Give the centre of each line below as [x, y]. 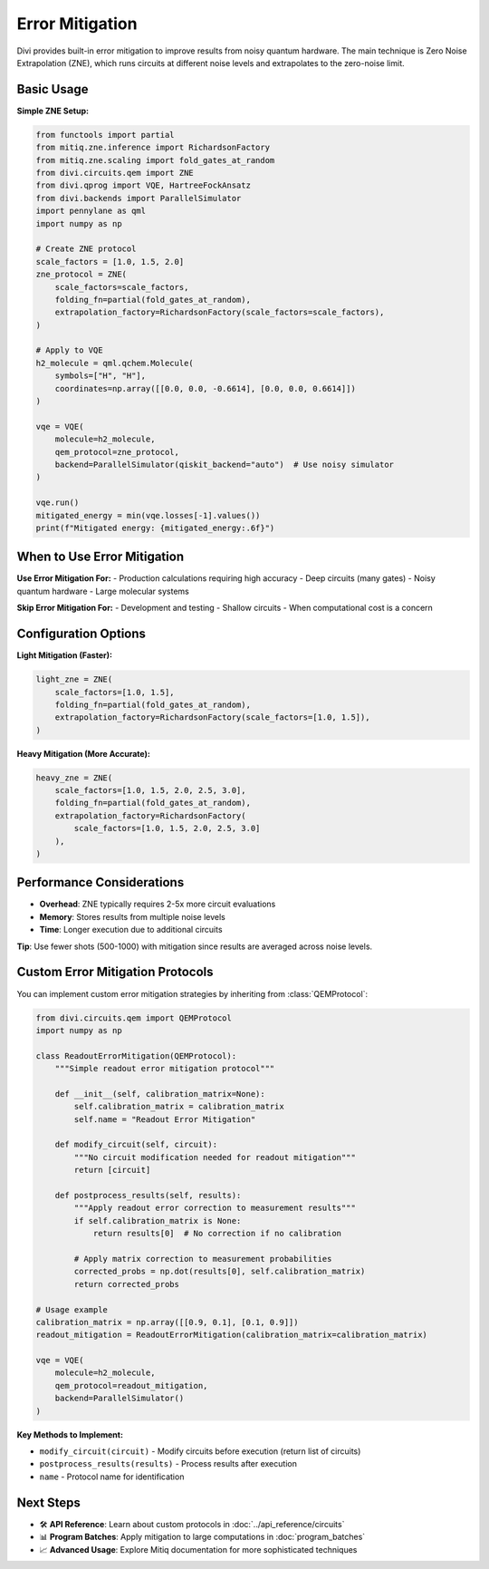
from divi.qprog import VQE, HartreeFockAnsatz [143, 185]
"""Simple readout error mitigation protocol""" [165, 1069]
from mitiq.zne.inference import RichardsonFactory [153, 148]
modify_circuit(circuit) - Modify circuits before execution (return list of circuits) [200, 1451]
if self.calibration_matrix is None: [158, 1220]
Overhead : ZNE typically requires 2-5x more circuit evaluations [158, 904]
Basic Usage [53, 89]
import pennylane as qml [91, 211]
